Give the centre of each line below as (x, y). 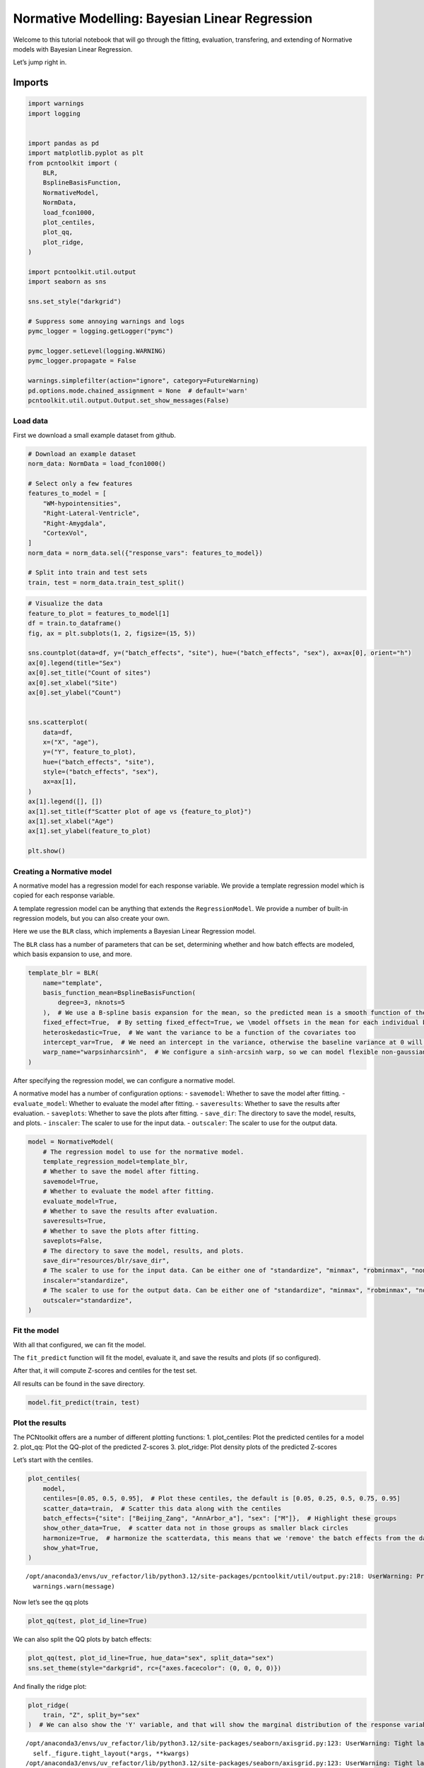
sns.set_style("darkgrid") (75, 302)
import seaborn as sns (67, 282)
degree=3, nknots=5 (91, 1003)
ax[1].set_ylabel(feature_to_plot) (89, 831)
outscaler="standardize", (88, 1300)
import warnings (56, 104)
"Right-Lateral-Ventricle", (92, 513)
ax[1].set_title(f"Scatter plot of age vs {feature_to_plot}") (140, 811)
